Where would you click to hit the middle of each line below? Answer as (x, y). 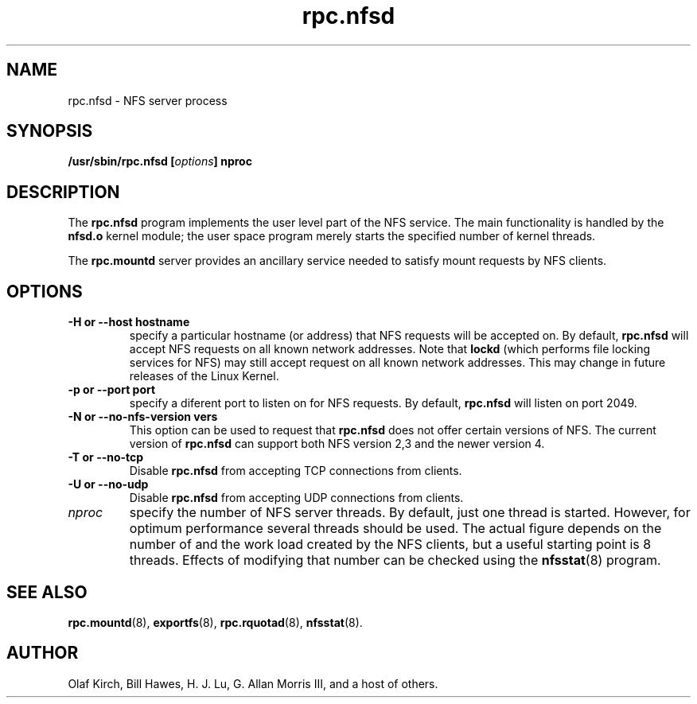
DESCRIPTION (63, 192)
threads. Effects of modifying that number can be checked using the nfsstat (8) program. (395, 560)
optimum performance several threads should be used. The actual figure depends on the (395, 529)
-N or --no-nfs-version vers (143, 417)
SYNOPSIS (50, 131)
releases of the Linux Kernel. (204, 376)
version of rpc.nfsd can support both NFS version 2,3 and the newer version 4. (337, 444)
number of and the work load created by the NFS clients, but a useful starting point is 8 (390, 545)
